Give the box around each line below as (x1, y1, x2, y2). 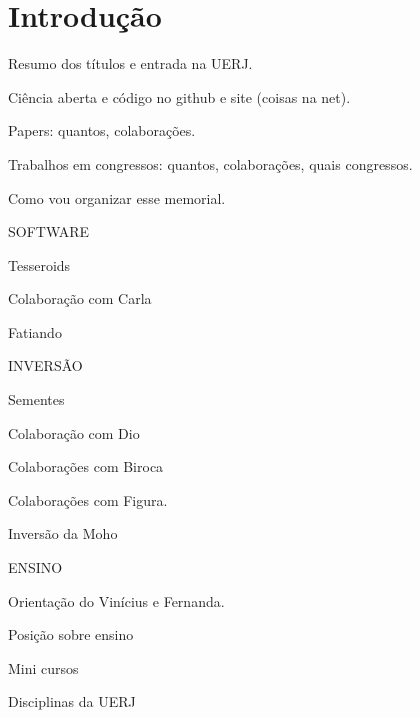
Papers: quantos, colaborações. (8, 120, 196, 141)
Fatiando (8, 321, 62, 342)
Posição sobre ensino (8, 624, 134, 645)
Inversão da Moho (8, 523, 118, 544)
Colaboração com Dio (8, 422, 140, 443)
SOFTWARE (8, 221, 90, 242)
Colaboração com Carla (8, 288, 152, 309)
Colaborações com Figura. (8, 489, 168, 510)
